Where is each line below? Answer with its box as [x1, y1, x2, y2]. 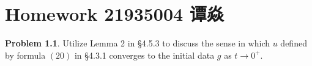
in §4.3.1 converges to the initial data [74, 48, 215, 61]
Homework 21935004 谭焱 [5, 1, 224, 26]
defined [280, 37, 307, 50]
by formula [5, 48, 46, 61]
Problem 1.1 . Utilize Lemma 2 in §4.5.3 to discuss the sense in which [5, 37, 270, 50]
